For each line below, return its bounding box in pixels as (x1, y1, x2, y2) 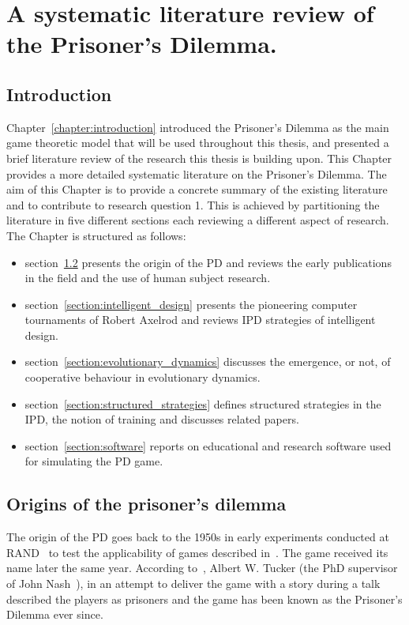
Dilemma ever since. (6, 606, 103, 623)
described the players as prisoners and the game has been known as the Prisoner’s (6, 590, 403, 607)
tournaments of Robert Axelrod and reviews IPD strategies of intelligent (24, 311, 376, 328)
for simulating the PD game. (24, 453, 163, 469)
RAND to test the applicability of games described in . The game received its (6, 544, 388, 560)
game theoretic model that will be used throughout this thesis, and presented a (6, 134, 389, 151)
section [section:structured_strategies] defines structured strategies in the (24, 395, 381, 412)
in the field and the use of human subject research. (24, 269, 271, 286)
